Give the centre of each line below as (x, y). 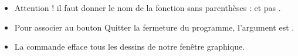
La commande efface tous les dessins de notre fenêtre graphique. (130, 46)
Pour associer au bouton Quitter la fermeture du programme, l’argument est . (154, 27)
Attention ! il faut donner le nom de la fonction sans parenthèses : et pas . (148, 8)
